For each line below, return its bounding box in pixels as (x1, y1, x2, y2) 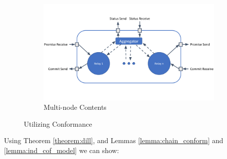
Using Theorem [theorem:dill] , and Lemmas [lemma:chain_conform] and (4, 135, 224, 146)
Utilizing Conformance (24, 118, 92, 129)
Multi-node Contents (44, 102, 107, 112)
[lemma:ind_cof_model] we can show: (4, 145, 119, 155)
